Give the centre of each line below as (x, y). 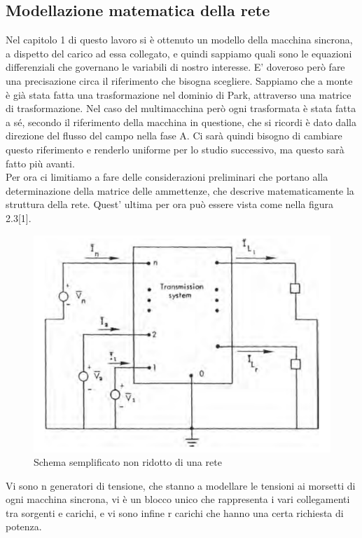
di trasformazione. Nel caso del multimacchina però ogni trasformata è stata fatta (181, 108)
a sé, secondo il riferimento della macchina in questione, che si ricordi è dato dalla (181, 122)
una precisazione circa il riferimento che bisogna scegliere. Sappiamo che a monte (179, 80)
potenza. (24, 526)
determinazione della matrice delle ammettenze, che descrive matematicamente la (180, 190)
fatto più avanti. (40, 163)
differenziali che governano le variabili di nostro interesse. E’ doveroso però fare (175, 67)
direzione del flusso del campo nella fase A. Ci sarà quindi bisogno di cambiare (174, 136)
